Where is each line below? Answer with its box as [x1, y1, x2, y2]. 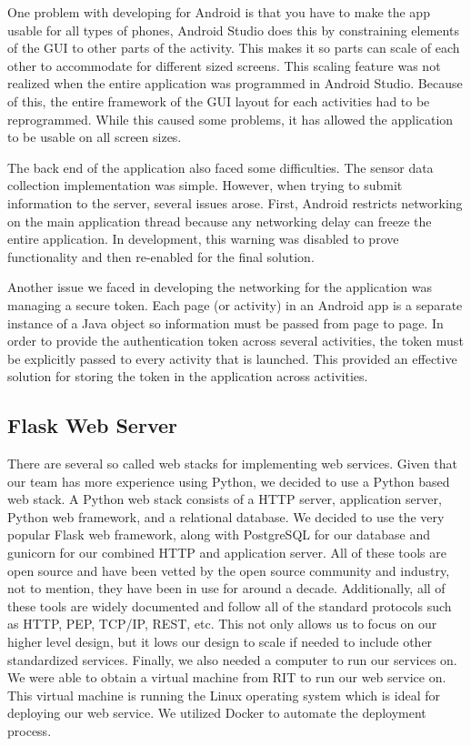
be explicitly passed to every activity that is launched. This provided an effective [7, 348, 457, 368]
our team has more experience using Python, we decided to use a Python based [7, 471, 450, 490]
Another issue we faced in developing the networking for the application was [7, 277, 433, 297]
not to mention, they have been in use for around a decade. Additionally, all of [7, 579, 446, 598]
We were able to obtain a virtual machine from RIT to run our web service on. [7, 668, 446, 687]
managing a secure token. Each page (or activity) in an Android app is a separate [7, 295, 463, 314]
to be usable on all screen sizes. [7, 127, 182, 146]
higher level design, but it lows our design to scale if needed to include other [7, 632, 433, 651]
